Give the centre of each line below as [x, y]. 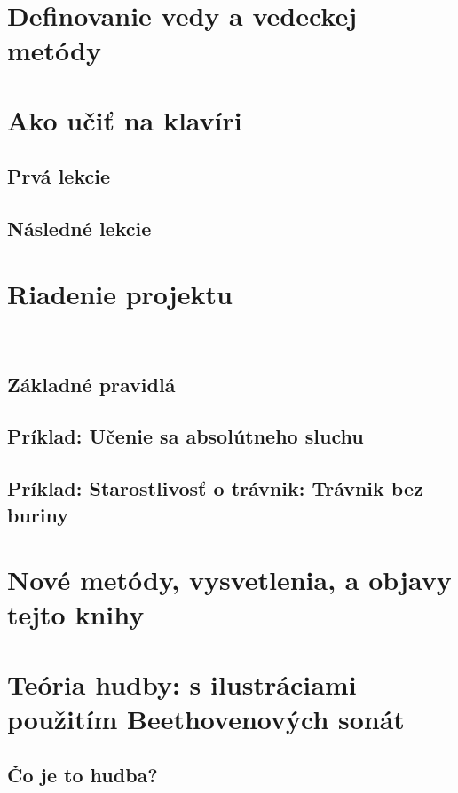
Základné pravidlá [91, 384]
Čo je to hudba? [83, 775]
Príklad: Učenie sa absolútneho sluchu [186, 436]
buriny [38, 514]
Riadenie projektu [120, 293]
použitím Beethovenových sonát [206, 718]
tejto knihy [76, 614]
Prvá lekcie [59, 176]
